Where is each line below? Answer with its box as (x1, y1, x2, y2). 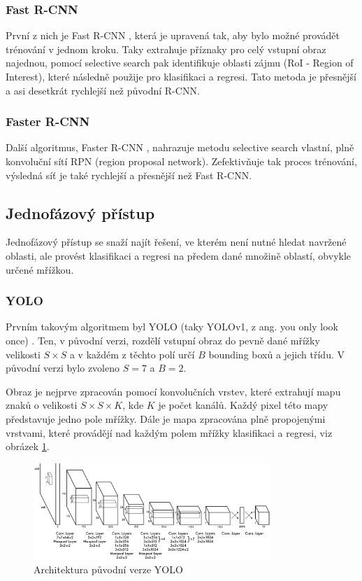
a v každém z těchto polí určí (69, 346, 195, 361)
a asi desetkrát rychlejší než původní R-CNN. (6, 83, 200, 97)
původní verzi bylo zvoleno (6, 360, 120, 375)
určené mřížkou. (6, 262, 74, 276)
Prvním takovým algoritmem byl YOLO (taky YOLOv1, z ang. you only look (6, 319, 338, 334)
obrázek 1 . (6, 439, 50, 454)
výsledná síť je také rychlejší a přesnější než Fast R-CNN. (6, 167, 252, 182)
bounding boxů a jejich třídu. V (208, 346, 345, 361)
